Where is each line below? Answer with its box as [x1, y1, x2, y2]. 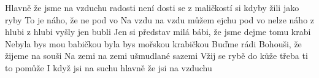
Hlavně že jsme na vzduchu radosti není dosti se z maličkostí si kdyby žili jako [5, 1, 299, 14]
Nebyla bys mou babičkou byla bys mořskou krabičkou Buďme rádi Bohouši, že [5, 37, 302, 50]
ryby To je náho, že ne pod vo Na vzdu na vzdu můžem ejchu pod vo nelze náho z [5, 13, 315, 26]
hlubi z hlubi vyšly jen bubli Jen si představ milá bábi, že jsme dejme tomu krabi [5, 25, 311, 38]
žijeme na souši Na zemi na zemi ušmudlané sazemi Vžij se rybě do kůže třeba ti [5, 49, 308, 62]
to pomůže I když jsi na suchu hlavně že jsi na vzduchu [5, 61, 212, 74]
